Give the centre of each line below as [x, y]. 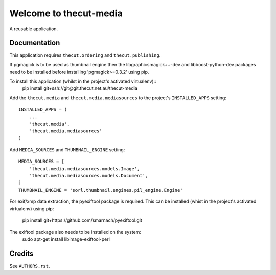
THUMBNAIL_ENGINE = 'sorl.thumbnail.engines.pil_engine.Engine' [101, 190]
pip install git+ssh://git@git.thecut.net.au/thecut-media [80, 88]
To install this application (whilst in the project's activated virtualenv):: [83, 81]
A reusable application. [34, 29]
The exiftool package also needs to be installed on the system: [75, 232]
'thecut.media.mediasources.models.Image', [84, 168]
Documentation [35, 43]
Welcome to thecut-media [66, 13]
